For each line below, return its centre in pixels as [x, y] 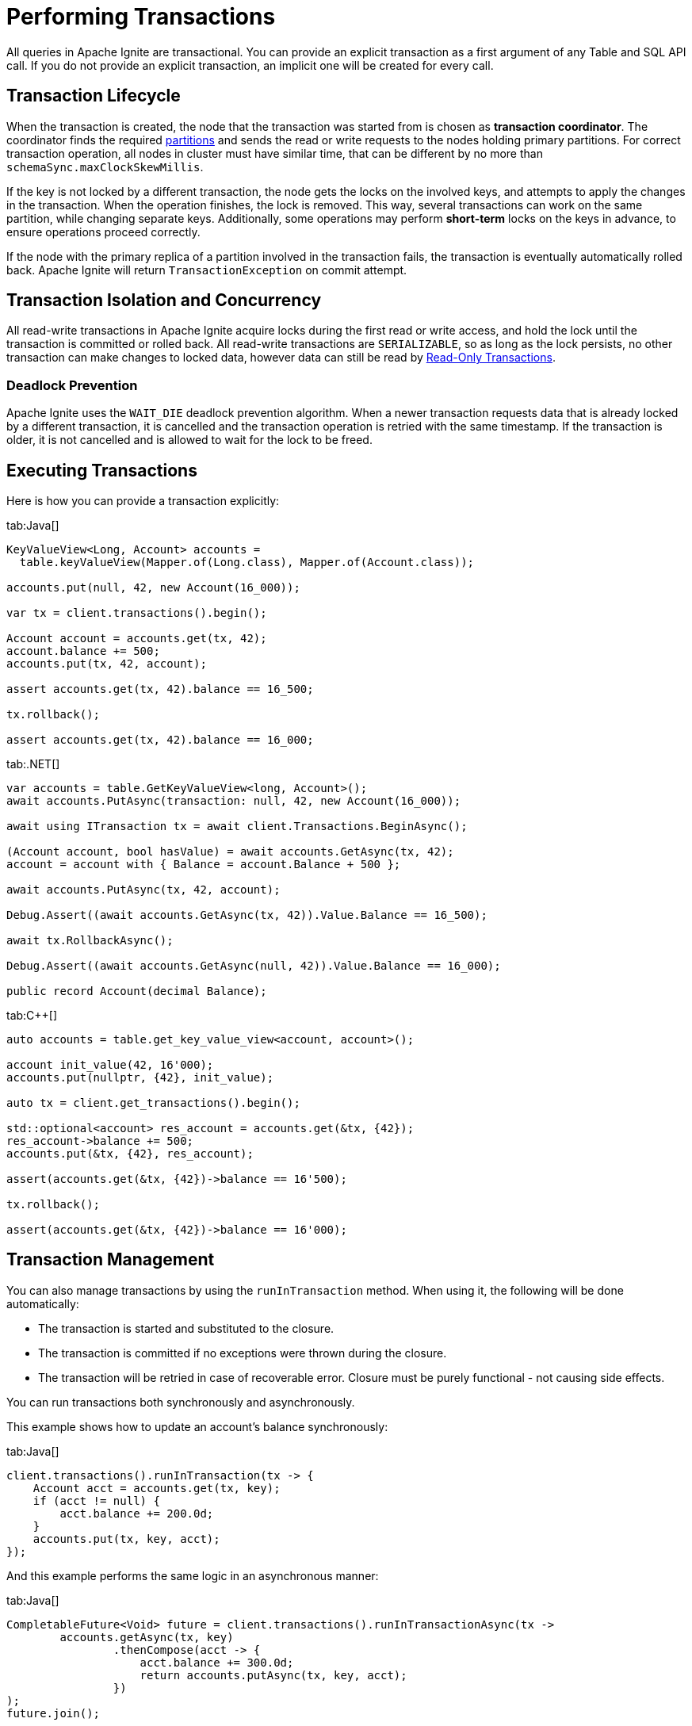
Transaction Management [111, 1260]
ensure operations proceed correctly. [103, 232]
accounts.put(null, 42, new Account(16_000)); [153, 588]
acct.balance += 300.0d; [217, 1662]
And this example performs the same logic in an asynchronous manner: [193, 1575]
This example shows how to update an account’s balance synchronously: [197, 1426]
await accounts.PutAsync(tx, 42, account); [143, 890]
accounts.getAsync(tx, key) [147, 1637]
